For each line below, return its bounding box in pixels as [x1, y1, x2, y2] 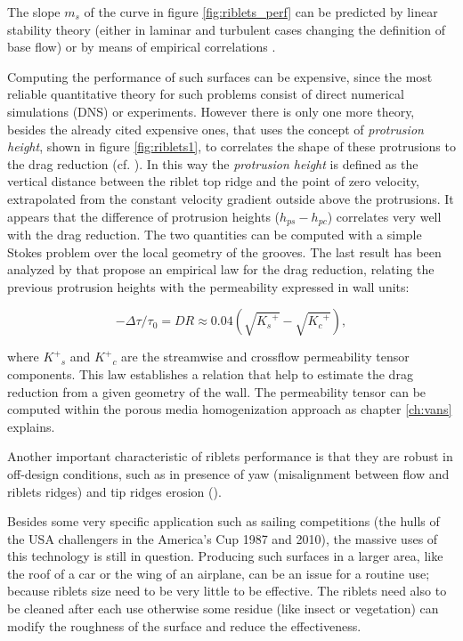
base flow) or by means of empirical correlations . [7, 37, 276, 56]
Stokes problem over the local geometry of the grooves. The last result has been [7, 242, 442, 261]
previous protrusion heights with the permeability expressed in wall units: [7, 277, 410, 296]
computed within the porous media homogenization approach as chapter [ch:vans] [7, 400, 452, 418]
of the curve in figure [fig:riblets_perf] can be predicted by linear [84, 3, 438, 20]
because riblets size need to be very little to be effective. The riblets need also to [7, 581, 447, 600]
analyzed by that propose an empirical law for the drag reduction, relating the [7, 260, 435, 279]
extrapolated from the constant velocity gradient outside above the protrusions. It [7, 189, 454, 207]
